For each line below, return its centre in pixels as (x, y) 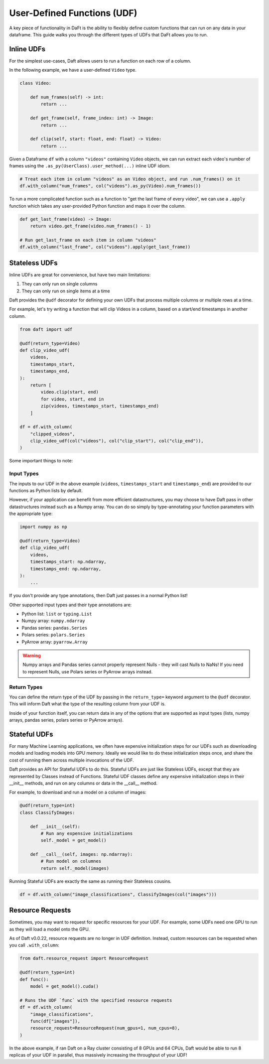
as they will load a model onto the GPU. (49, 929)
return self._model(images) (75, 868)
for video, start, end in (72, 399)
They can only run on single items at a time (66, 291)
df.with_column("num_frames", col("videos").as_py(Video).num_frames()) (110, 186)
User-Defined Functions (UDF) (73, 13)
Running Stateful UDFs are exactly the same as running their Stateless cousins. (90, 881)
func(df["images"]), (55, 1021)
